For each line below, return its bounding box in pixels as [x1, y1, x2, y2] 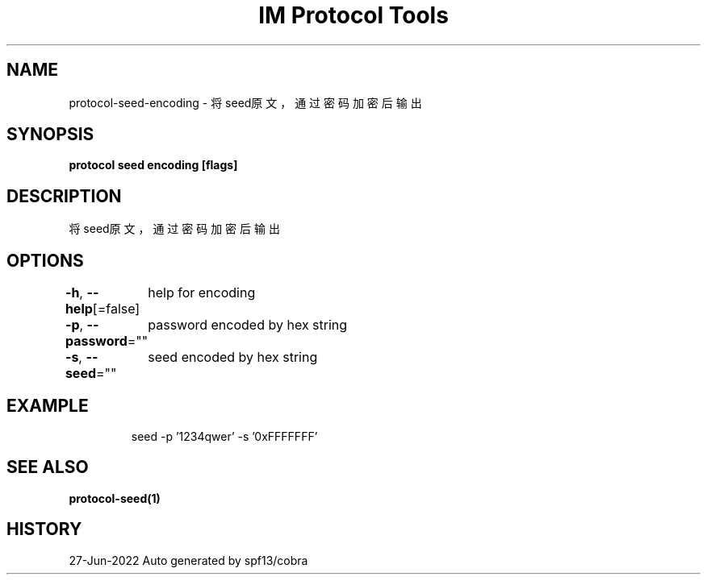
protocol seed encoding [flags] [69, 158, 238, 172]
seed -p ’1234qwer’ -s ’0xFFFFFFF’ [131, 429, 318, 443]
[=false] [92, 301, 140, 317]
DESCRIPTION [6, 185, 122, 206]
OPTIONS [6, 250, 84, 271]
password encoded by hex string [148, 317, 348, 334]
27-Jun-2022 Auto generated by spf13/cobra [69, 553, 308, 567]
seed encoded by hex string [148, 349, 318, 366]
